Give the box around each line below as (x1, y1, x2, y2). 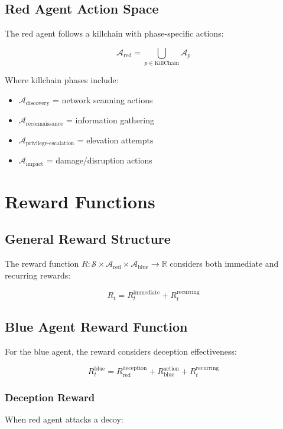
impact (25, 161, 44, 167)
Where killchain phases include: (5, 74, 119, 86)
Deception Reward (5, 389, 95, 404)
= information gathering (66, 114, 155, 126)
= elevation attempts (77, 133, 154, 146)
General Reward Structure (5, 230, 171, 248)
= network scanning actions (53, 93, 153, 106)
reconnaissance (25, 120, 63, 127)
